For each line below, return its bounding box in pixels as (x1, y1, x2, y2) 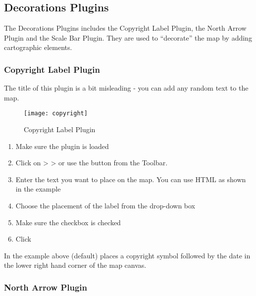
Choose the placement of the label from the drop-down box (15, 200, 196, 211)
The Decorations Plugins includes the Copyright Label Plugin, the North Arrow (4, 23, 247, 33)
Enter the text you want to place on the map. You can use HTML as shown (15, 174, 246, 184)
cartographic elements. (4, 42, 72, 52)
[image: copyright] (24, 110, 88, 117)
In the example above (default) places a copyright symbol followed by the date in (4, 250, 251, 260)
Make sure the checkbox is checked (15, 217, 121, 227)
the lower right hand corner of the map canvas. (4, 260, 147, 270)
